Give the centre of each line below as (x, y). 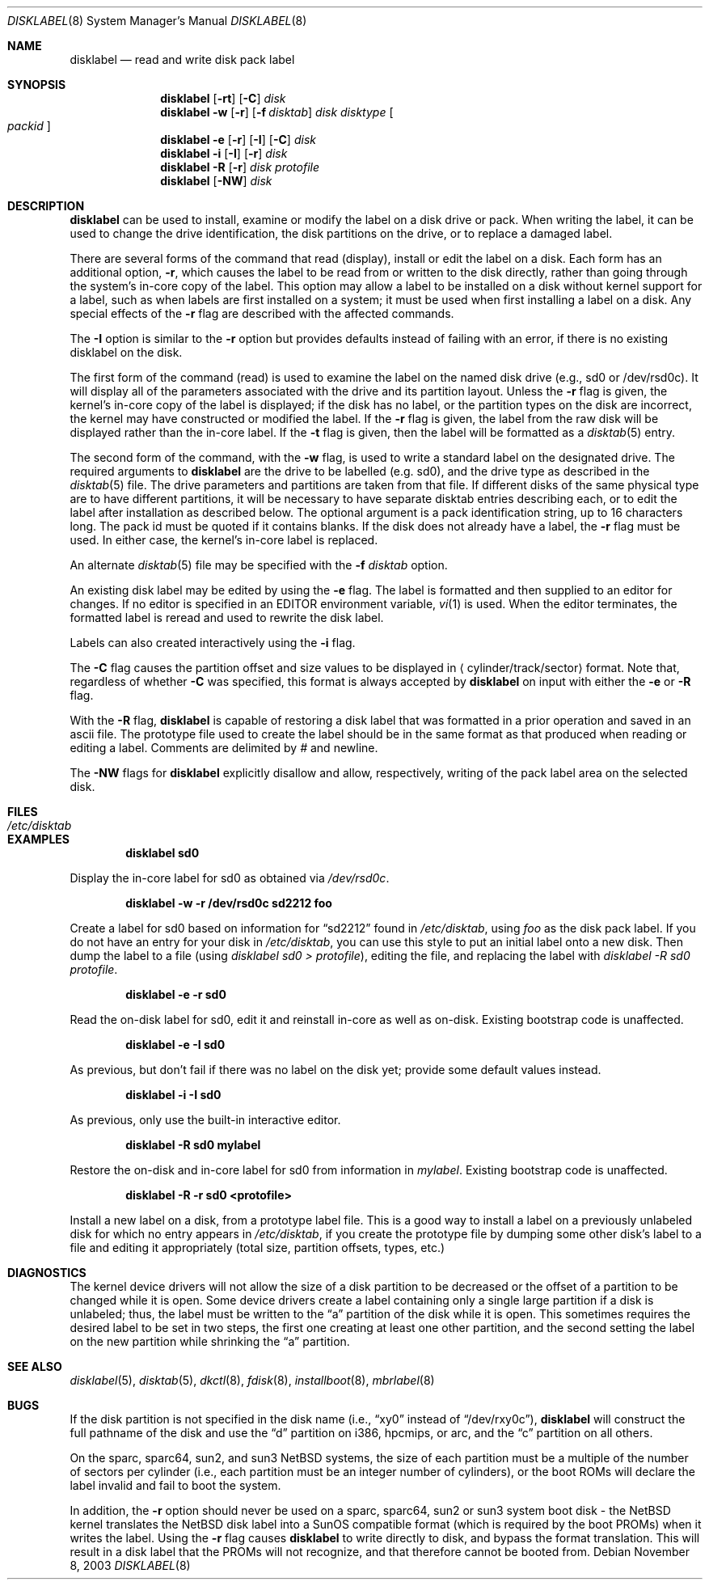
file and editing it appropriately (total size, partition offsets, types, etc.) (257, 1248)
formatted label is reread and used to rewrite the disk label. (227, 617)
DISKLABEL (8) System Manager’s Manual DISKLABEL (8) (157, 21)
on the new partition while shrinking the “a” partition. (210, 1341)
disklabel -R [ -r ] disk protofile (240, 167)
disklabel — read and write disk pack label (182, 59)
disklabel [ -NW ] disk (216, 181)
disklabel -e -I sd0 (175, 1045)
